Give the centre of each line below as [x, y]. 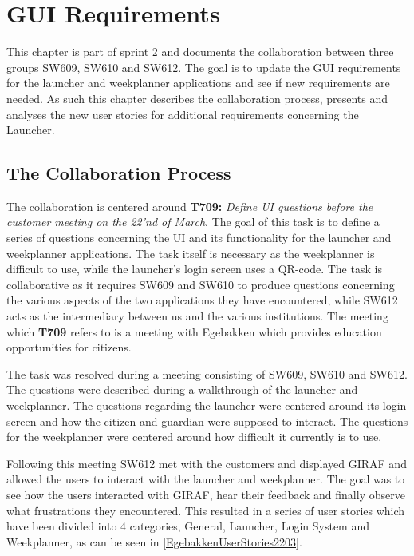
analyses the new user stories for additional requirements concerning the [183, 114]
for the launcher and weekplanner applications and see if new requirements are [198, 83]
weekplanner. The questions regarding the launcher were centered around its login [207, 405]
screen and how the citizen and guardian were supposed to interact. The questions [207, 421]
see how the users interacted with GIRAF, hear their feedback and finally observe [206, 494]
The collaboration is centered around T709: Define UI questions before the [190, 206]
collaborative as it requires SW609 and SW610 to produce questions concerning [201, 284]
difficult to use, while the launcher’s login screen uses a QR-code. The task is [194, 269]
